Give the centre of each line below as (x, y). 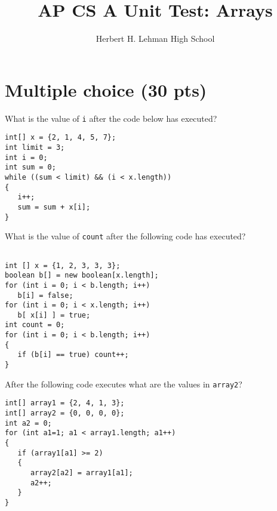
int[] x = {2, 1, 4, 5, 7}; (61, 138)
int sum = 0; (30, 167)
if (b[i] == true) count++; (73, 355)
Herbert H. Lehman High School (155, 39)
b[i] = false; (45, 295)
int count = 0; (35, 325)
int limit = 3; (35, 147)
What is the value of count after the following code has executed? (125, 236)
